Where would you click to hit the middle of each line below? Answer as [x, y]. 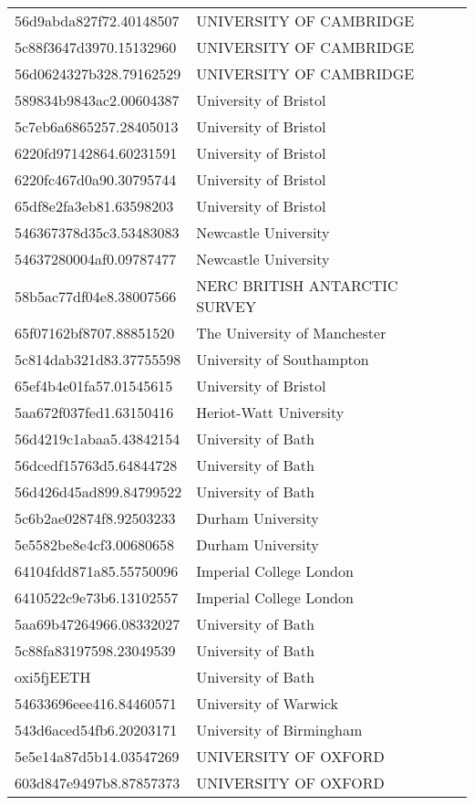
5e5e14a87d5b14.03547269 [97, 756]
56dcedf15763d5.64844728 [96, 465]
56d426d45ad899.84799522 [98, 491]
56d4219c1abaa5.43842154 [98, 439]
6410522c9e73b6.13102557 [97, 597]
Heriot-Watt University [270, 412]
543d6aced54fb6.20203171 [96, 730]
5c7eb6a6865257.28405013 [97, 126]
